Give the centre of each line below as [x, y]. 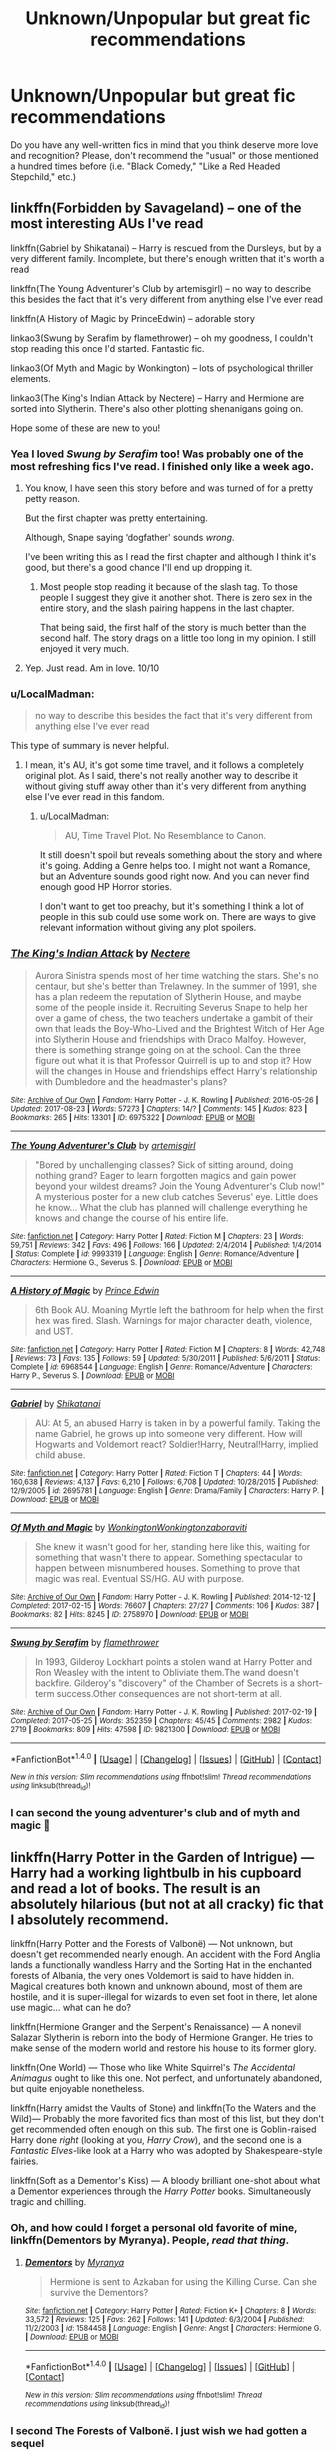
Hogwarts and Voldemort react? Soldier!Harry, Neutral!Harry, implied [176, 1444]
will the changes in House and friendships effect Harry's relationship [176, 1071]
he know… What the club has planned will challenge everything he [171, 1207]
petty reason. [52, 499]
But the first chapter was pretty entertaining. [116, 518]
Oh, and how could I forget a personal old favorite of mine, [154, 2228]
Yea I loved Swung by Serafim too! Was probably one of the [157, 454]
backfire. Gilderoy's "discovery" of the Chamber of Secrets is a [164, 1683]
